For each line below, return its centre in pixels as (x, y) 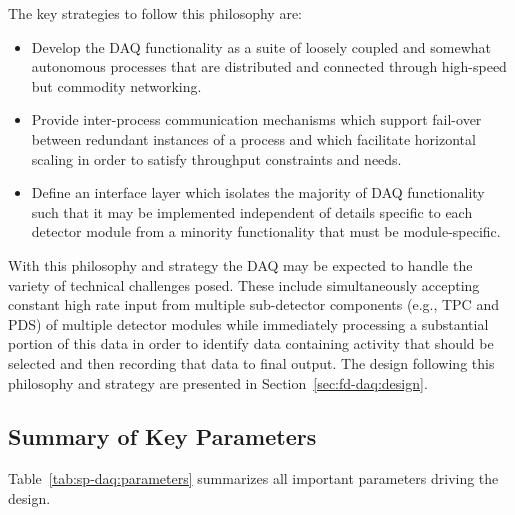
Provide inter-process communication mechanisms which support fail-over (256, 119)
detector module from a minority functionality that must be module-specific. (266, 231)
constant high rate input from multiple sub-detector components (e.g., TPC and (253, 304)
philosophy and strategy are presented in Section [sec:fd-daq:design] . (218, 382)
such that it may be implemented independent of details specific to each (252, 211)
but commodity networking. (116, 85)
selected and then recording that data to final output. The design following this (251, 362)
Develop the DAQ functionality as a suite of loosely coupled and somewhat (261, 46)
